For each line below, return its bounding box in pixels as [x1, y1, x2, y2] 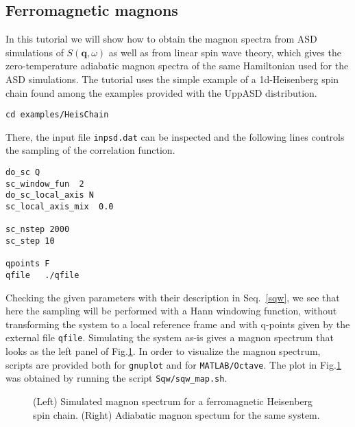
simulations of [5, 45, 64, 59]
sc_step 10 [5, 236, 55, 246]
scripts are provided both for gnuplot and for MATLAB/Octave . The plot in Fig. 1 [5, 357, 341, 371]
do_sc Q [5, 168, 40, 178]
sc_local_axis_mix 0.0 [5, 202, 114, 212]
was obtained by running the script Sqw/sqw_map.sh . [5, 371, 228, 385]
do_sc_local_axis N [5, 190, 94, 200]
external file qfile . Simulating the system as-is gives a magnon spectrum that [5, 330, 334, 345]
